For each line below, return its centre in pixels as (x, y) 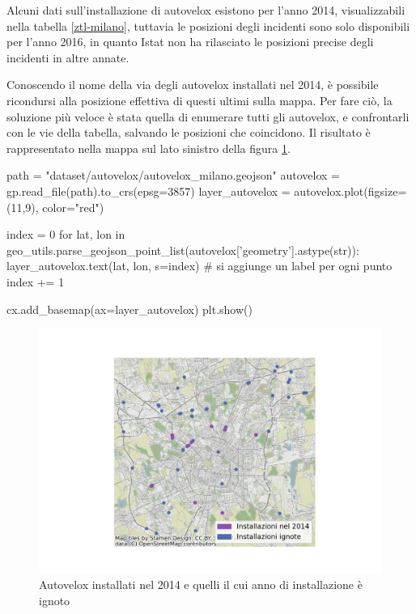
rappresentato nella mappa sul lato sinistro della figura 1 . (149, 148)
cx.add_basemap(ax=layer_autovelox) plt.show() (129, 309)
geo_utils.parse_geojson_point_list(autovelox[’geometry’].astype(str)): (183, 250)
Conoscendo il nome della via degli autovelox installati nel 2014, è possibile (193, 85)
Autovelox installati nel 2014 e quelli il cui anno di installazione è (201, 584)
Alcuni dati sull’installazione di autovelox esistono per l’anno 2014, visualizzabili (206, 10)
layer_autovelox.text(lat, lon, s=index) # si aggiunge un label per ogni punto (200, 266)
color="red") (73, 207)
